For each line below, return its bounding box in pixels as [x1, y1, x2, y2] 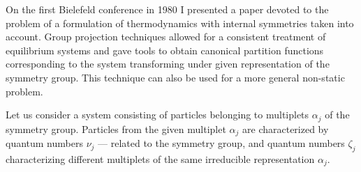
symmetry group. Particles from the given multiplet [6, 121, 226, 136]
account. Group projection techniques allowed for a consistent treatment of [6, 29, 326, 44]
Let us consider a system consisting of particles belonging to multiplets [6, 107, 309, 122]
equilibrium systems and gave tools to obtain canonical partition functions [6, 42, 324, 57]
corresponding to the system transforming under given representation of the [6, 56, 330, 71]
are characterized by [242, 121, 329, 136]
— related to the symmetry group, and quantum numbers [98, 136, 345, 150]
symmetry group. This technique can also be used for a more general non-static [6, 70, 345, 84]
